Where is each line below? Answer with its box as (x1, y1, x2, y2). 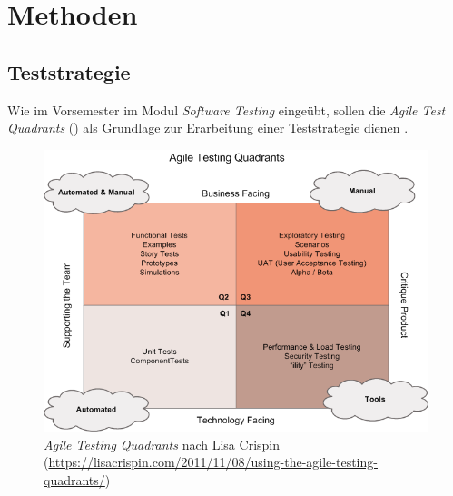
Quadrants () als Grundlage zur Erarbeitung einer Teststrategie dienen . (7, 118, 409, 137)
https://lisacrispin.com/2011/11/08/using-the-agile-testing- (48, 452, 378, 471)
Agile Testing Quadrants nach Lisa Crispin (44, 434, 280, 453)
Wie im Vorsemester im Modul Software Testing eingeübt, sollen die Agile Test (7, 100, 446, 119)
